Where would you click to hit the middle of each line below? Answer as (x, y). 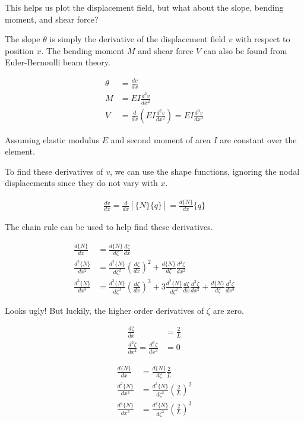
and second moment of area (161, 139)
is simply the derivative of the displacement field (138, 39)
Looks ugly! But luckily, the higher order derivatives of (104, 310)
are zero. (228, 310)
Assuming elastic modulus (52, 139)
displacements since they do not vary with (81, 183)
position (19, 50)
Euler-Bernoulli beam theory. (58, 62)
